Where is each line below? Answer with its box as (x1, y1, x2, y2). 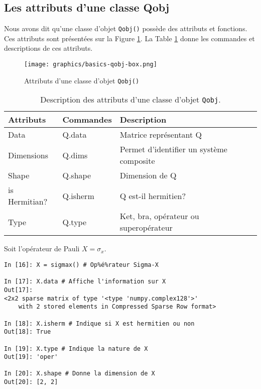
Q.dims (62, 149, 88, 161)
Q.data (62, 129, 87, 141)
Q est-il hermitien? (119, 189, 186, 202)
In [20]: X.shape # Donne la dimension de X (4, 370, 155, 377)
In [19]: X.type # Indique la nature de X (4, 345, 148, 352)
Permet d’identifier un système (119, 143, 227, 155)
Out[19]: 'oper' (4, 353, 58, 361)
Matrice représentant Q (119, 129, 202, 141)
